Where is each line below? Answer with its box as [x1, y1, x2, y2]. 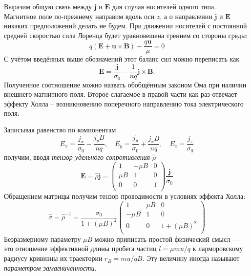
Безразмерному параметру [4, 234, 81, 244]
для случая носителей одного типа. [112, 1, 216, 11]
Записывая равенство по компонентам [4, 124, 116, 134]
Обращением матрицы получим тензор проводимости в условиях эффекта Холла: [4, 191, 246, 201]
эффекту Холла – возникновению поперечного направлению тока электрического [4, 98, 244, 108]
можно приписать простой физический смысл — [94, 234, 239, 244]
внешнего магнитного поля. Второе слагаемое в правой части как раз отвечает [4, 89, 237, 99]
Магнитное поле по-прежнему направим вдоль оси [4, 11, 155, 21]
